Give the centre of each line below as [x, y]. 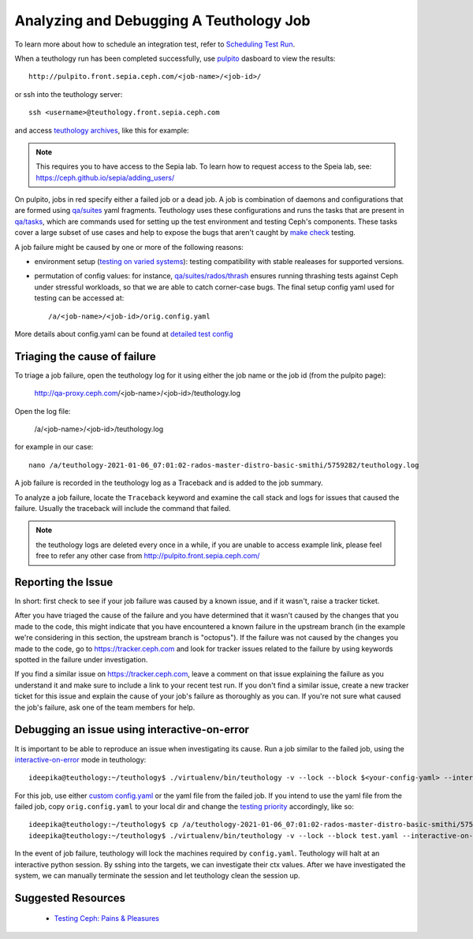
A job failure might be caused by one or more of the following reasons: [129, 247]
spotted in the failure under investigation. [81, 660]
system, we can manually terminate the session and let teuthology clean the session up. [157, 876]
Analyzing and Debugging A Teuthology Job [162, 20]
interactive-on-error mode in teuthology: [80, 759]
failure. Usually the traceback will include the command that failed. [123, 508]
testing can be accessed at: [79, 298]
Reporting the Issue [64, 582]
